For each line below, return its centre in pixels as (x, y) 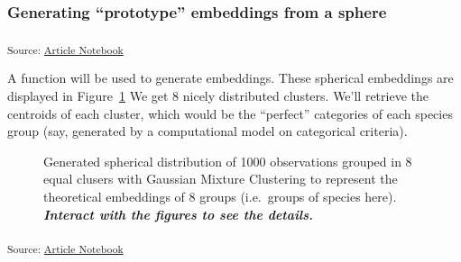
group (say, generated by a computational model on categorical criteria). (207, 131)
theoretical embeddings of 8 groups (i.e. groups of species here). (220, 196)
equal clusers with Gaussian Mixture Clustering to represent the (221, 179)
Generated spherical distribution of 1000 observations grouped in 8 (228, 161)
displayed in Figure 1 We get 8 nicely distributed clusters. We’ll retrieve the (218, 95)
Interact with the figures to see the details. (178, 214)
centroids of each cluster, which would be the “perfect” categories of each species (230, 113)
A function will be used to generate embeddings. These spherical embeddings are (230, 78)
